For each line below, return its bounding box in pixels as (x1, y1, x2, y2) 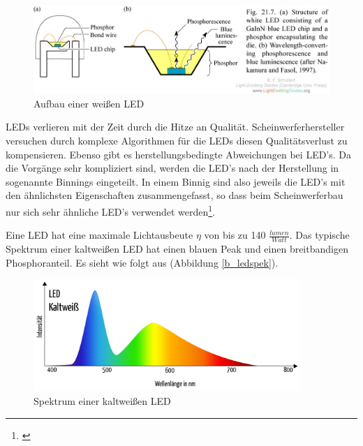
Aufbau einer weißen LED (34, 96, 145, 110)
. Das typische (289, 228, 350, 242)
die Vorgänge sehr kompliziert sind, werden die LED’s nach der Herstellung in (6, 161, 339, 175)
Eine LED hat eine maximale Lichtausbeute (6, 228, 193, 242)
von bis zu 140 (204, 228, 266, 242)
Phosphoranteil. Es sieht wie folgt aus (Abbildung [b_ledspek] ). (6, 255, 279, 269)
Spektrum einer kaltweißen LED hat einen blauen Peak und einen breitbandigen (6, 241, 348, 256)
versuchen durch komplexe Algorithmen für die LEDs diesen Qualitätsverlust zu (6, 133, 348, 147)
